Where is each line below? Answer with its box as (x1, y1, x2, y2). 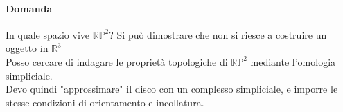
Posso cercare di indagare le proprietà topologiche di (6, 54, 228, 68)
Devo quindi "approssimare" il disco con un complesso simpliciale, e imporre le (6, 82, 338, 96)
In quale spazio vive (6, 27, 90, 41)
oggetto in (6, 41, 49, 55)
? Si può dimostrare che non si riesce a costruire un (109, 27, 327, 41)
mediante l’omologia (250, 54, 336, 68)
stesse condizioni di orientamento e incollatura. (6, 95, 204, 109)
